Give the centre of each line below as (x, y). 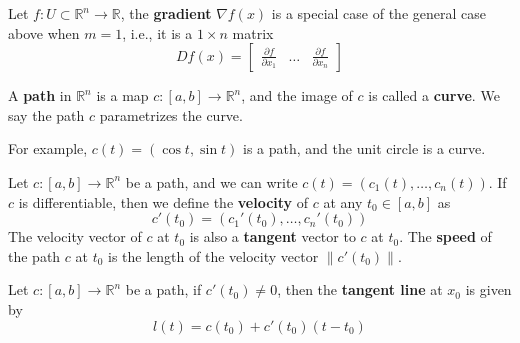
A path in (40, 95)
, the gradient (166, 13)
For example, (48, 148)
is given (488, 289)
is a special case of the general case (378, 13)
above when (44, 32)
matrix (253, 32)
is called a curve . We (434, 95)
